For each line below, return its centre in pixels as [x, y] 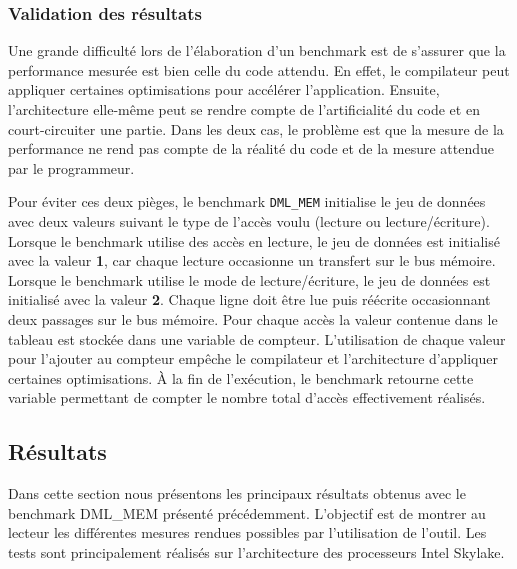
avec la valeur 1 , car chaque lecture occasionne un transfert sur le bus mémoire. [252, 260]
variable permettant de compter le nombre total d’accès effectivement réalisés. [247, 397]
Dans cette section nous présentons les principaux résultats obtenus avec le [237, 493]
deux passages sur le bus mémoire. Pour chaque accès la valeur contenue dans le [253, 319]
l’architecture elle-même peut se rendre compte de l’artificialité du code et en [244, 109]
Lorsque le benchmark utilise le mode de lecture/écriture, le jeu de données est [249, 279]
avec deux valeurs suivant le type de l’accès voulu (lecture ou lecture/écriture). [249, 221]
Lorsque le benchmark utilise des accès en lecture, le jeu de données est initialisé [254, 240]
